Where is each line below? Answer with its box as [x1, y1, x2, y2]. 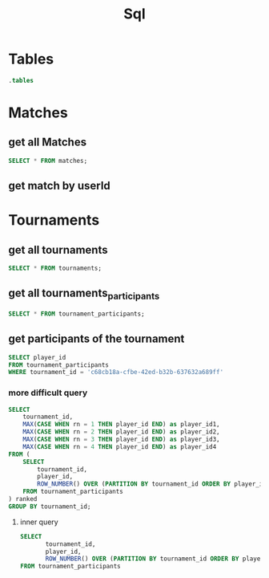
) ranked [8, 495, 38, 503]
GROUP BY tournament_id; [8, 503, 91, 511]
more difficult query [8, 387, 88, 398]
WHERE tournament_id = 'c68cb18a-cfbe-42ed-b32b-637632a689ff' [8, 368, 224, 377]
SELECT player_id [8, 353, 66, 361]
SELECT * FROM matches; [8, 157, 88, 165]
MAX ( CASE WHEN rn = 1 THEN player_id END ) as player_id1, [22, 421, 220, 429]
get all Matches [8, 136, 86, 149]
